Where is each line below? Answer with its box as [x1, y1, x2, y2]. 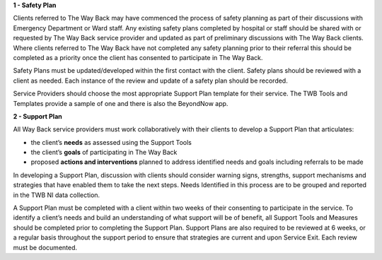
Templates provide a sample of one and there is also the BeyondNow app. [13, 99, 228, 107]
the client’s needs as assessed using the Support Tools [30, 138, 192, 146]
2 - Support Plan [13, 112, 63, 120]
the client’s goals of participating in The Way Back [30, 148, 178, 157]
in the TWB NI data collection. [13, 191, 100, 199]
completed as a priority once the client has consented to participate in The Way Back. [13, 53, 263, 61]
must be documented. [13, 243, 78, 252]
